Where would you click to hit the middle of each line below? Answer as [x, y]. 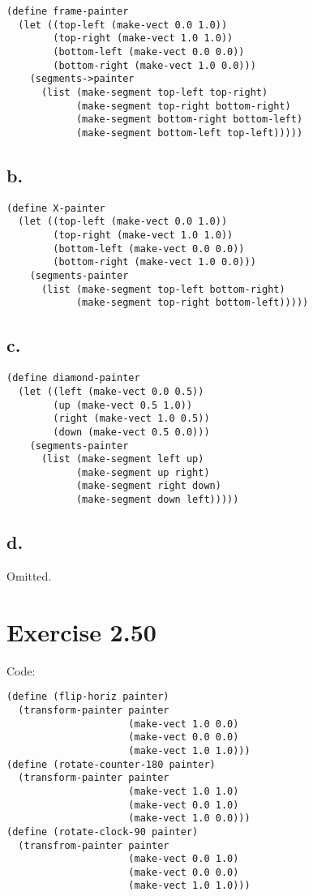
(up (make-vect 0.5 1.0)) [123, 405]
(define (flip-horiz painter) [88, 697]
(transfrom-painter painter [94, 845]
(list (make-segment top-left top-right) [154, 92]
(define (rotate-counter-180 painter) [111, 764]
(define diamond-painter [73, 378]
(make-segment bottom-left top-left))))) [189, 133]
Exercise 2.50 [81, 631]
